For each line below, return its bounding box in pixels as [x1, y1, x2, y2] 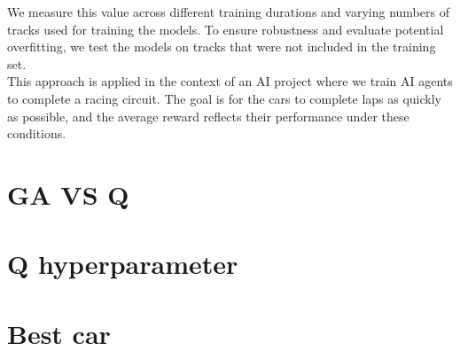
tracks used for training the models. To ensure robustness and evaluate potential [7, 19, 444, 38]
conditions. [7, 124, 66, 143]
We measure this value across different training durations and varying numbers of [7, 3, 449, 20]
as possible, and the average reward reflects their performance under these [7, 106, 409, 125]
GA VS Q [7, 175, 129, 212]
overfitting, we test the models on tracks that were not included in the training [7, 37, 436, 56]
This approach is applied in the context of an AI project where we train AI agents [7, 72, 453, 90]
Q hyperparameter [7, 246, 238, 282]
